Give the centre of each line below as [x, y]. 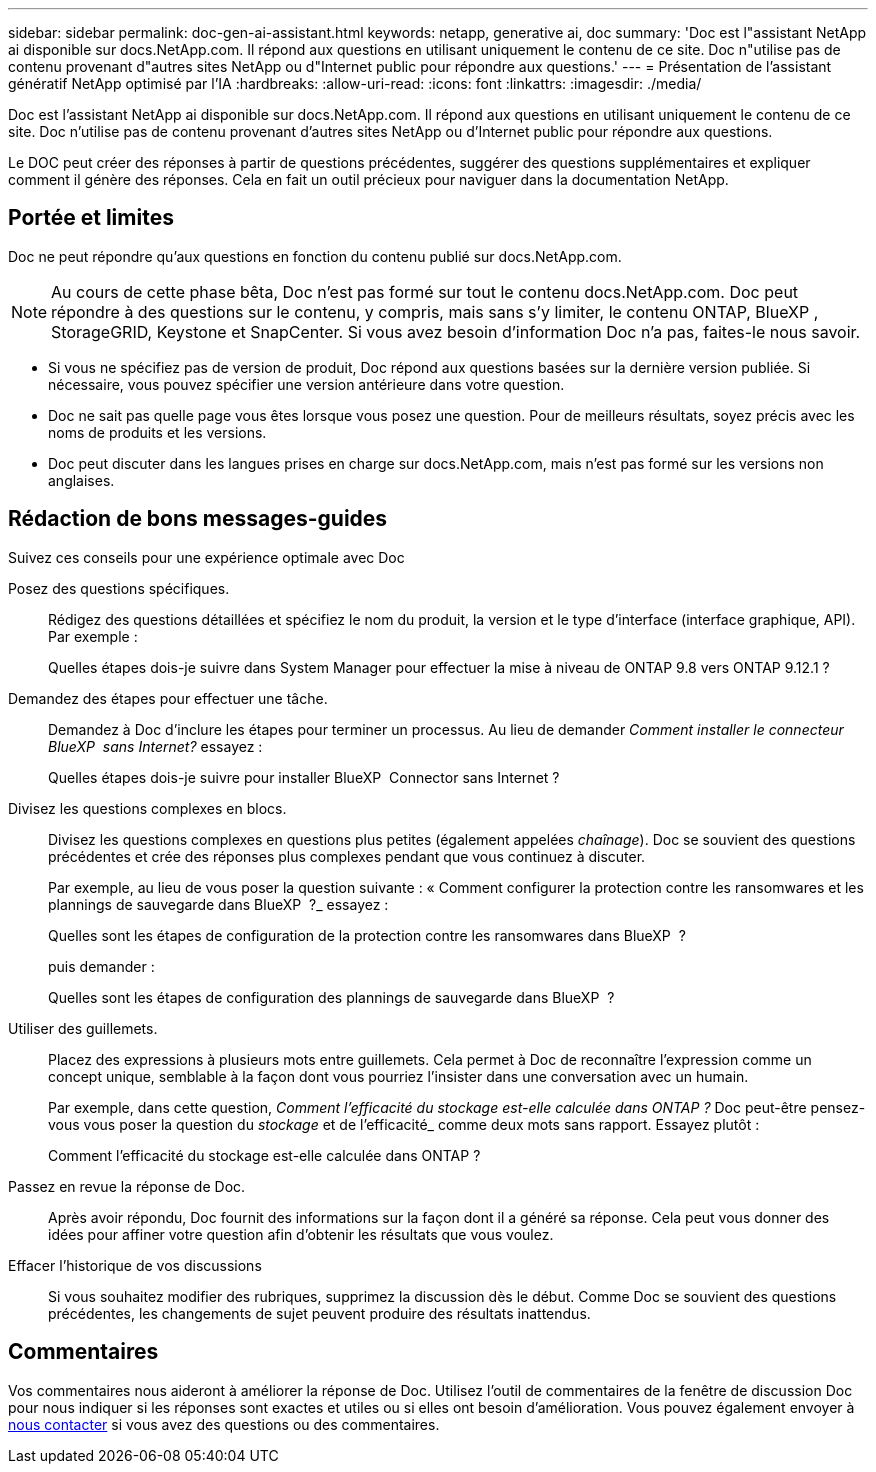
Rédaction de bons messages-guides [198, 519]
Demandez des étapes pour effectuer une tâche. [168, 698]
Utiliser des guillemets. [83, 1028]
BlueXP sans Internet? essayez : [155, 746]
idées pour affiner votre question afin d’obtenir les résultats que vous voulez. [301, 1234]
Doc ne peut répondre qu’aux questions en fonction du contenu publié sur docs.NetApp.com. [315, 256]
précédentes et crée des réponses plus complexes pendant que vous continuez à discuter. [347, 856]
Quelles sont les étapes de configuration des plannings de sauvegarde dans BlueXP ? [331, 997]
